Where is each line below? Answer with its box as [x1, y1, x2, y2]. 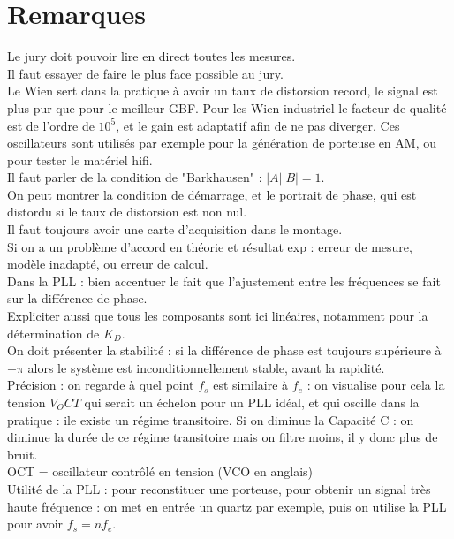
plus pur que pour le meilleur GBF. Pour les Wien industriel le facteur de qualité [7, 98, 447, 117]
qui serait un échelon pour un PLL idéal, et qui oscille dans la [84, 393, 420, 411]
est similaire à [213, 376, 289, 394]
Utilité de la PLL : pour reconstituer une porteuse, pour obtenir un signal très [7, 479, 431, 497]
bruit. [7, 444, 38, 463]
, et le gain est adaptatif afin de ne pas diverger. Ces [116, 116, 400, 134]
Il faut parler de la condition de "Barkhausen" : [7, 168, 262, 186]
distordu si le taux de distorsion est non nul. [7, 202, 247, 221]
